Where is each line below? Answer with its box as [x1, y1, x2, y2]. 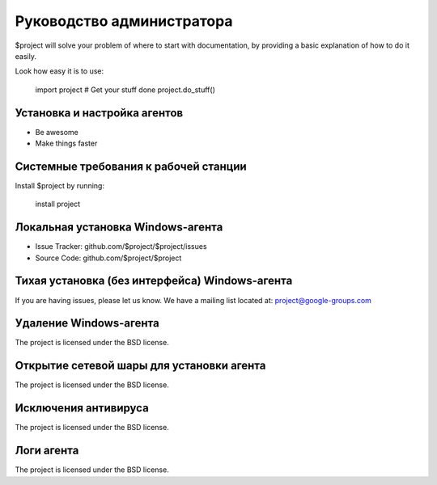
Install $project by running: [15, 180, 105, 190]
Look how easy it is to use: [15, 66, 104, 76]
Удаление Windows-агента [15, 316, 159, 331]
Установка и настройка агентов [15, 106, 184, 120]
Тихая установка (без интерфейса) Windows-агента [15, 274, 293, 288]
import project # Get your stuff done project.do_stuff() [35, 85, 216, 95]
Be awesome [35, 127, 78, 137]
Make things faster [35, 138, 98, 149]
